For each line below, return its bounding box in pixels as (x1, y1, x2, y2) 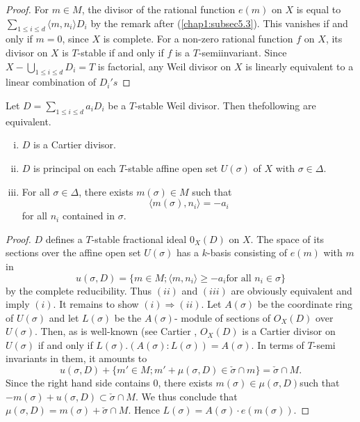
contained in (62, 208, 115, 223)
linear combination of (6, 75, 96, 89)
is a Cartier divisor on (242, 324, 336, 338)
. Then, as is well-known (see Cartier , (35, 324, 197, 338)
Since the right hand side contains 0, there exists (6, 375, 213, 390)
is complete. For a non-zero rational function (103, 31, 293, 46)
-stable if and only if (77, 45, 164, 59)
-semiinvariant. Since (198, 45, 287, 59)
